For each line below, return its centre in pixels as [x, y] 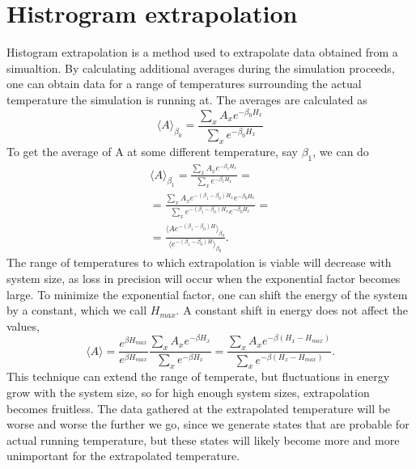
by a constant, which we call [77, 310]
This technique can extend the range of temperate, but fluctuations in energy [198, 376]
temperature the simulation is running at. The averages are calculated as [187, 99]
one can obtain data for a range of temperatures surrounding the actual [184, 84]
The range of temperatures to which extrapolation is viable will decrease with [199, 262]
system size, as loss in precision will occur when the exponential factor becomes [204, 278]
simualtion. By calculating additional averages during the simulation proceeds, [201, 68]
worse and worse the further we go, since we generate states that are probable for [208, 424]
